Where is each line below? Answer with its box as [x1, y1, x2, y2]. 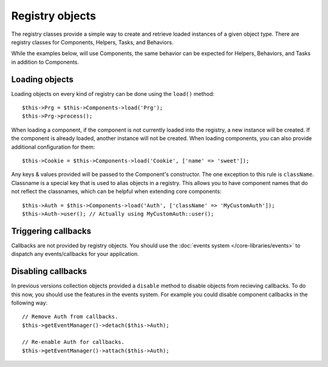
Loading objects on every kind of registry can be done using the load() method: [11, 90, 215, 97]
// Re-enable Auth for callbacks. [22, 338, 125, 346]
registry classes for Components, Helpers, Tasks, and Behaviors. [11, 38, 174, 45]
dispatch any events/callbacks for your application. [11, 251, 139, 258]
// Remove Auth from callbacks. [22, 313, 118, 320]
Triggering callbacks [11, 226, 91, 236]
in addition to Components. [11, 58, 79, 66]
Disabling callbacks [11, 266, 87, 277]
